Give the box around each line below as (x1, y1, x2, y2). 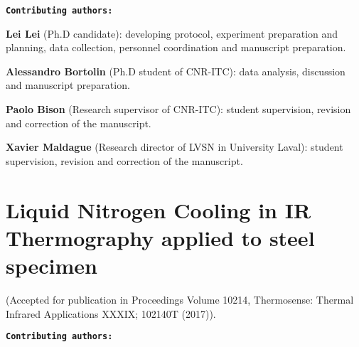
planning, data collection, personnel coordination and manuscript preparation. (6, 40, 346, 55)
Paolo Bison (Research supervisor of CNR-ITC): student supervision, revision (6, 102, 351, 117)
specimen (6, 250, 97, 279)
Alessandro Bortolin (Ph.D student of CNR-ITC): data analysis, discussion (6, 63, 345, 78)
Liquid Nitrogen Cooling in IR (6, 195, 311, 224)
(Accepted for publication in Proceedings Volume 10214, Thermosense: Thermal (6, 292, 354, 306)
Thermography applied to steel (6, 223, 315, 252)
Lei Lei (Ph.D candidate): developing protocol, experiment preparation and (6, 26, 338, 41)
